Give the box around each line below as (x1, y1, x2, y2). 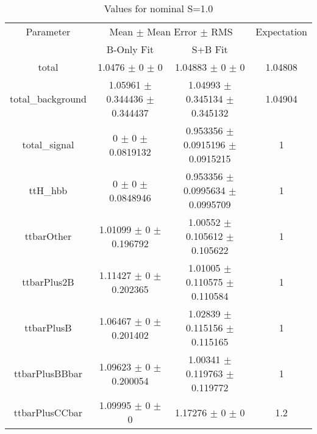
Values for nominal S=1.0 (104, 1, 213, 15)
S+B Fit (191, 42, 228, 56)
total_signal (22, 137, 74, 151)
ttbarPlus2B (22, 275, 74, 289)
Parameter (26, 24, 71, 38)
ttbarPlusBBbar (13, 366, 82, 380)
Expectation (255, 24, 307, 38)
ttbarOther (24, 229, 72, 243)
